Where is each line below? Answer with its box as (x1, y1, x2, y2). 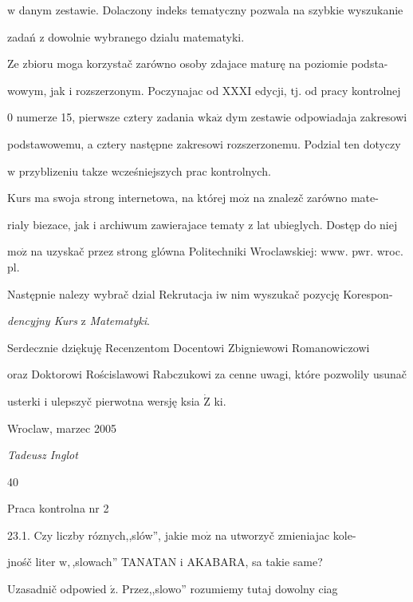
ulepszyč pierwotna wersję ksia (50, 392, 200, 409)
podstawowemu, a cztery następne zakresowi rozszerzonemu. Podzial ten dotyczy (7, 135, 401, 152)
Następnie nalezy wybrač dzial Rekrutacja (7, 285, 213, 302)
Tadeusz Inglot (7, 446, 78, 463)
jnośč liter (7, 553, 56, 570)
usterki (7, 392, 41, 409)
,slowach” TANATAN (72, 553, 177, 570)
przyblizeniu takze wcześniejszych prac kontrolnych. (18, 162, 271, 179)
